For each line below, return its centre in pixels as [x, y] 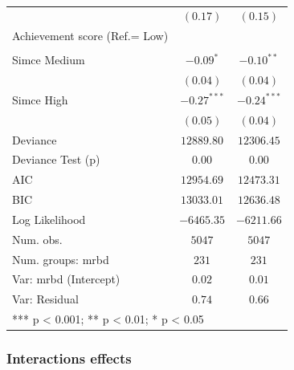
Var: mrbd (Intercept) [66, 279]
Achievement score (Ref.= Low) [90, 36]
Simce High [40, 99]
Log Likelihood [49, 219]
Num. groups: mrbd [61, 259]
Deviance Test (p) [56, 159]
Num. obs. [37, 239]
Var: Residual [45, 299]
